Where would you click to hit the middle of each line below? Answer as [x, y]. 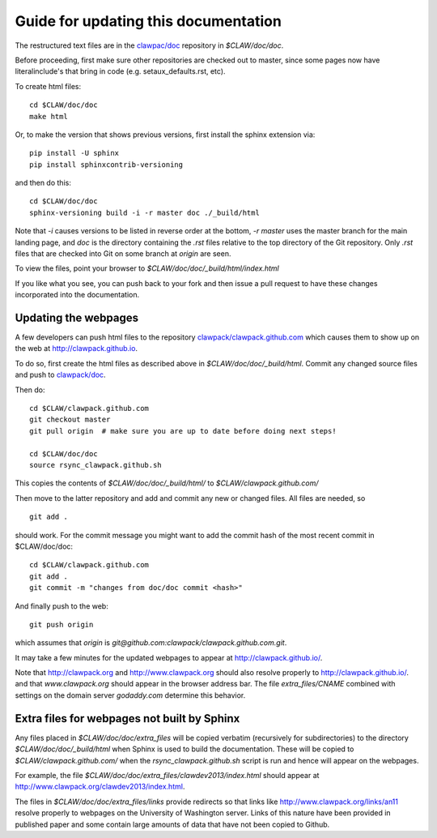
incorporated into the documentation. [77, 295]
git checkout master [70, 420]
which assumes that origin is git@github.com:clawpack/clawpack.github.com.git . [151, 643]
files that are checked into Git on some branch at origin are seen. [123, 254]
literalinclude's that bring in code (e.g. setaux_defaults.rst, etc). [120, 71]
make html [49, 116]
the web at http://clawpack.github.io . [76, 348]
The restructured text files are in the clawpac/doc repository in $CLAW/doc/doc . [149, 45]
